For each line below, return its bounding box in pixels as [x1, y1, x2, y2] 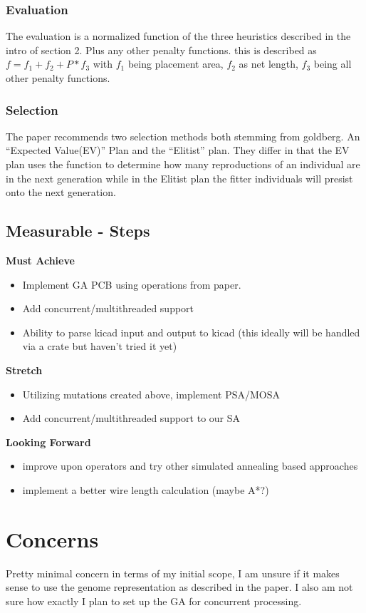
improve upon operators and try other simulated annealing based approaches [22, 458, 358, 473]
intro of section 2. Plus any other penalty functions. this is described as [6, 42, 317, 57]
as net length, [239, 56, 298, 71]
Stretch [6, 362, 43, 377]
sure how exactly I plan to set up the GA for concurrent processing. [6, 593, 302, 608]
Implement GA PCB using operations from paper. [22, 277, 241, 292]
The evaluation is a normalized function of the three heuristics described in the [6, 29, 351, 43]
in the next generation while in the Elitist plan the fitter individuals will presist [6, 170, 353, 185]
